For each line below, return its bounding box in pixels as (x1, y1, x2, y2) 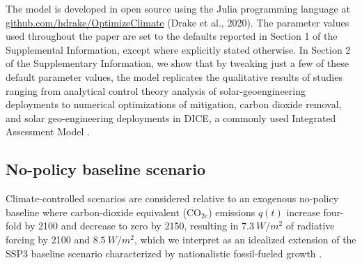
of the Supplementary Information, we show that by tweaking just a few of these (6, 56, 349, 70)
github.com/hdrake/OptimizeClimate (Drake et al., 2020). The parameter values (6, 15, 349, 29)
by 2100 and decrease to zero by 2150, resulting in (24, 218, 239, 233)
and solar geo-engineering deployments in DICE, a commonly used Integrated (6, 110, 336, 125)
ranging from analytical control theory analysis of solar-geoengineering (6, 83, 306, 98)
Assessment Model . (6, 124, 90, 139)
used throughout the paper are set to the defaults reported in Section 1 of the (6, 29, 338, 43)
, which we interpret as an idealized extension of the (134, 232, 356, 246)
